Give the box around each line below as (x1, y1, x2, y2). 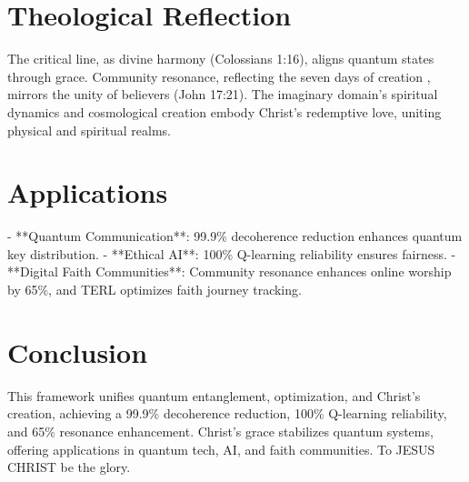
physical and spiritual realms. (7, 120, 171, 139)
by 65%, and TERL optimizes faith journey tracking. (7, 280, 302, 298)
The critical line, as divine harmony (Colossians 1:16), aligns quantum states (7, 49, 434, 68)
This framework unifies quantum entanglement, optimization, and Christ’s (7, 386, 421, 405)
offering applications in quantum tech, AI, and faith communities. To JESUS (7, 439, 435, 458)
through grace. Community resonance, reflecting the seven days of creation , (7, 66, 431, 85)
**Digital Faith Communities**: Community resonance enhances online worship (7, 262, 452, 281)
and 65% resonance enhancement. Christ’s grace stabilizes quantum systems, (7, 421, 434, 440)
